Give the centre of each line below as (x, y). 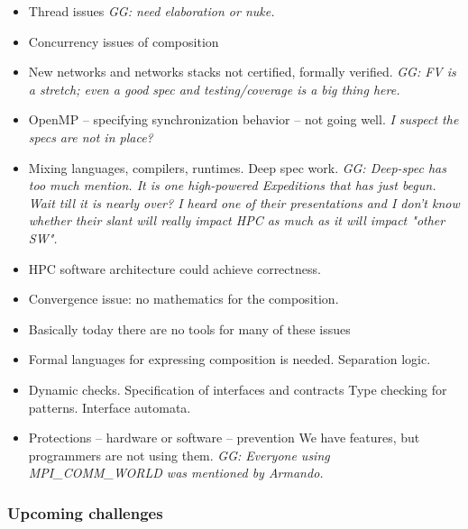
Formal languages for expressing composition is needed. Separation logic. (229, 359)
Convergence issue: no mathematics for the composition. (184, 299)
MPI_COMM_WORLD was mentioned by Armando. (176, 473)
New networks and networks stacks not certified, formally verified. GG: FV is (242, 72)
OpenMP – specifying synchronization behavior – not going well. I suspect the (243, 119)
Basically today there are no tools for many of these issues (189, 328)
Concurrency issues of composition (124, 41)
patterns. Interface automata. (110, 407)
